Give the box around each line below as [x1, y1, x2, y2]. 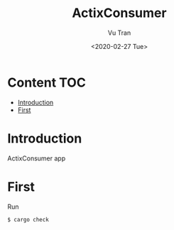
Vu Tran [107, 28, 131, 37]
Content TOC [7, 75, 87, 90]
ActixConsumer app [7, 154, 66, 163]
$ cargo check [7, 216, 50, 223]
